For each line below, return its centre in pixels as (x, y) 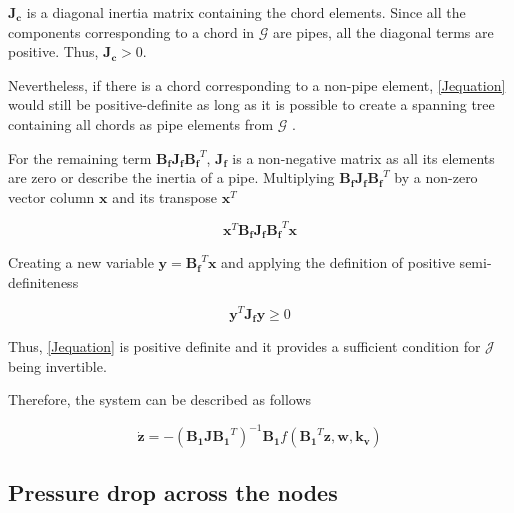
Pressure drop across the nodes (173, 491)
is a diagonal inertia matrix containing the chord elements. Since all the (246, 12)
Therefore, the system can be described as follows (160, 399)
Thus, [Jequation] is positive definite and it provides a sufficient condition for (244, 346)
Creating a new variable (81, 262)
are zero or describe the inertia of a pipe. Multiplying (171, 177)
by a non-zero (436, 177)
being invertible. (57, 365)
